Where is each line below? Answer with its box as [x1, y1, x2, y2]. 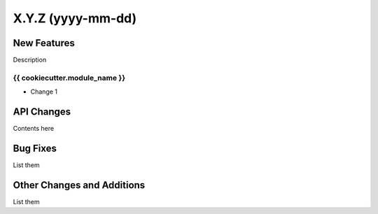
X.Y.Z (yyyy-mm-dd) [13, 10, 136, 26]
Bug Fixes [13, 142, 57, 154]
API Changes [13, 106, 71, 118]
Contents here [13, 124, 55, 133]
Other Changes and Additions [13, 179, 146, 191]
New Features [13, 37, 75, 49]
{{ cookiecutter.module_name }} [13, 73, 126, 83]
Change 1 [30, 87, 58, 96]
